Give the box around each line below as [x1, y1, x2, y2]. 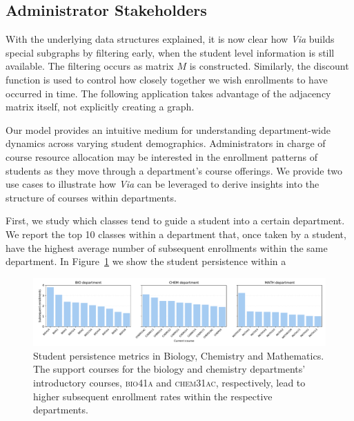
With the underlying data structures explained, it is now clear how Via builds [6, 32, 335, 46]
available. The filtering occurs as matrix [6, 59, 174, 73]
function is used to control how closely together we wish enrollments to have [6, 72, 328, 86]
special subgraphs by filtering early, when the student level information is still [6, 45, 335, 59]
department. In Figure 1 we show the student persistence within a [6, 254, 286, 268]
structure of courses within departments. [6, 190, 177, 204]
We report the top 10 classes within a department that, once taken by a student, [6, 226, 346, 241]
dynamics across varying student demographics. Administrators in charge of [6, 136, 326, 150]
